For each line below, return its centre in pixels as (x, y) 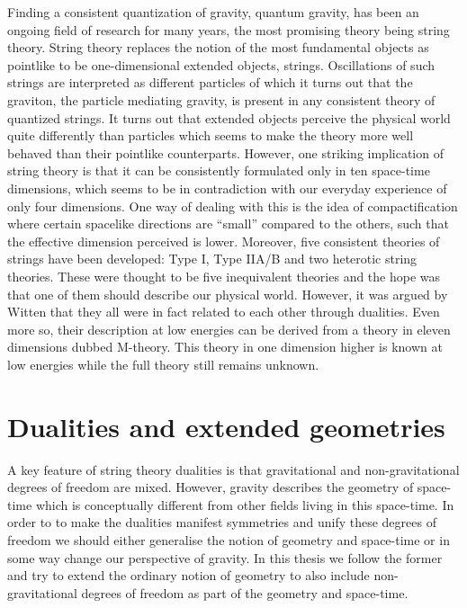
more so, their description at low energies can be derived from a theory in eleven (229, 329)
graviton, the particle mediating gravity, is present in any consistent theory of (221, 99)
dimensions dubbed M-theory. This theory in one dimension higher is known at (225, 347)
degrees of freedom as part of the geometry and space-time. (245, 592)
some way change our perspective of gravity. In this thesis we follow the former (225, 557)
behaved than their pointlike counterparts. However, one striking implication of (225, 152)
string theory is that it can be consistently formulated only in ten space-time (219, 170)
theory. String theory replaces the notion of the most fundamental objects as (218, 47)
